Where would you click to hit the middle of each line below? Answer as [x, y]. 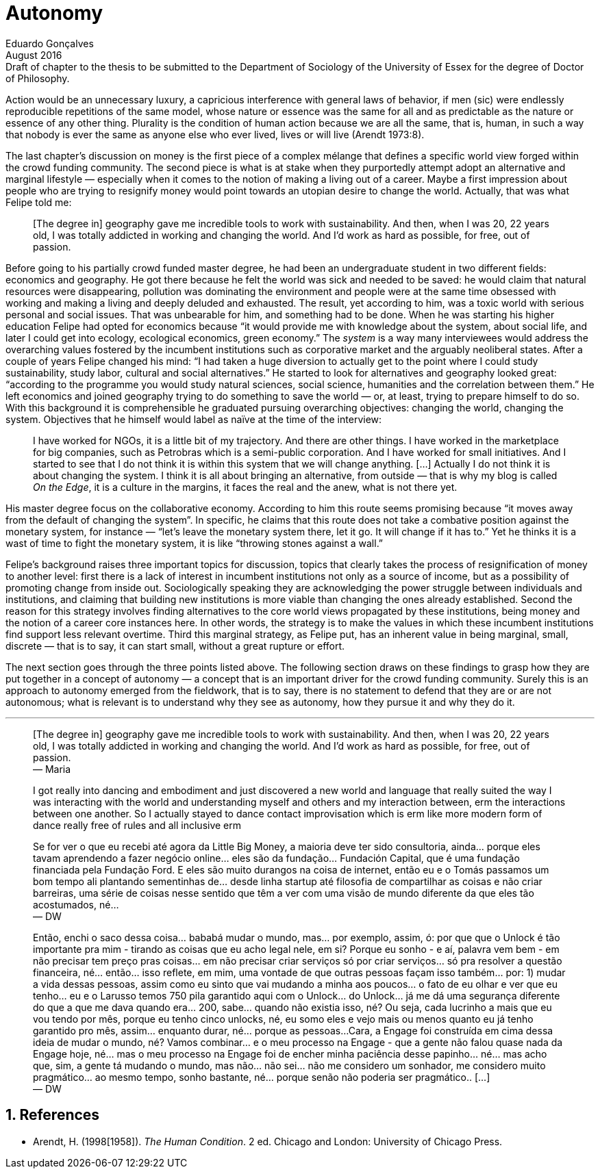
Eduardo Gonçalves [50, 43]
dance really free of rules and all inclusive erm [137, 825]
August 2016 [34, 55]
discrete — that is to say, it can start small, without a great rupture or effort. [175, 646]
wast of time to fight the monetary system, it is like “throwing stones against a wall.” [195, 543]
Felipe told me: [39, 202]
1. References [53, 1115]
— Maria [52, 769]
